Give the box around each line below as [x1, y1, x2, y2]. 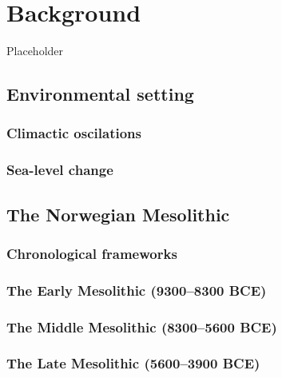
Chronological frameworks [6, 243, 177, 263]
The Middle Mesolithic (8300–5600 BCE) [6, 316, 277, 336]
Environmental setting [6, 82, 194, 106]
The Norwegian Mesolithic [6, 201, 230, 226]
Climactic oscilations [6, 123, 141, 143]
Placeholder [6, 42, 64, 59]
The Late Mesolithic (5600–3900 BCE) [6, 353, 260, 373]
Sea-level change [6, 160, 113, 180]
